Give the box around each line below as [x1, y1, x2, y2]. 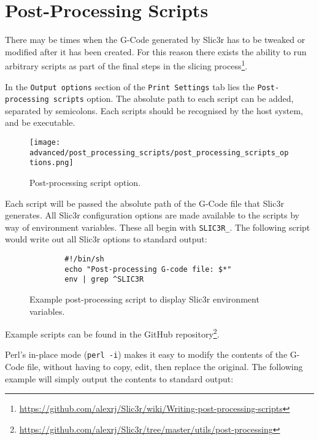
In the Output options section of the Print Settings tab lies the [5, 80, 255, 93]
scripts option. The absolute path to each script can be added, [53, 92, 294, 105]
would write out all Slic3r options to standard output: [5, 233, 207, 245]
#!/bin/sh [64, 255, 104, 264]
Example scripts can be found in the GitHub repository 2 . [5, 326, 220, 340]
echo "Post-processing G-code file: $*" [64, 264, 232, 274]
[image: [29, 138, 61, 147]
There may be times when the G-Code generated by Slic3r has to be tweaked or [5, 33, 306, 46]
